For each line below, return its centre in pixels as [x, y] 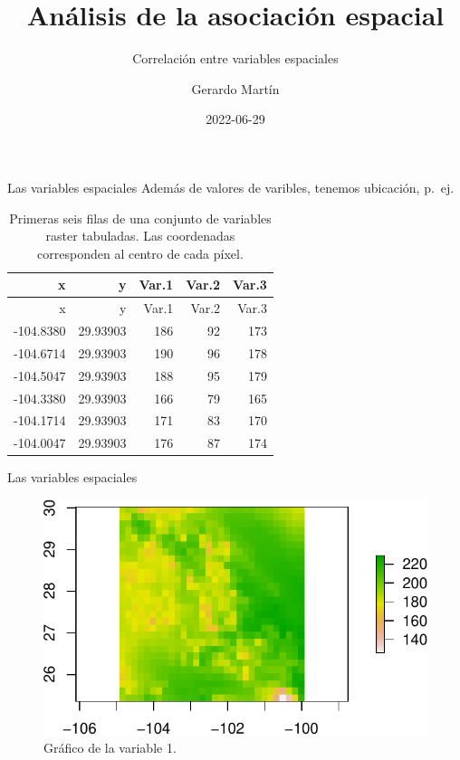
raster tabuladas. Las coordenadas [140, 236]
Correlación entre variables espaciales [235, 58]
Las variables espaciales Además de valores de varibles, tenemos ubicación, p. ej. [231, 187]
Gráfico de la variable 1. [110, 747]
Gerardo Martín [235, 88]
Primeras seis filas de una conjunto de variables [140, 218]
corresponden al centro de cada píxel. [140, 253]
